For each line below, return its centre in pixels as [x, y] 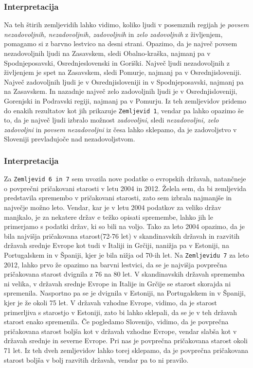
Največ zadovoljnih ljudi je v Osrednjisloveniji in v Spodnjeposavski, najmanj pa [124, 81]
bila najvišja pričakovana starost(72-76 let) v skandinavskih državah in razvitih [122, 236]
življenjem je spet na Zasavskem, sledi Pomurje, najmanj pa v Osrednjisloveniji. [123, 72]
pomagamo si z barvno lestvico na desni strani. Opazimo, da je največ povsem [121, 44]
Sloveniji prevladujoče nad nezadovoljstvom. [70, 139]
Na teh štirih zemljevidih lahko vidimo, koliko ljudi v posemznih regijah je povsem [126, 25]
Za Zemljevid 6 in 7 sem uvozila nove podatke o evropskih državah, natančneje [125, 179]
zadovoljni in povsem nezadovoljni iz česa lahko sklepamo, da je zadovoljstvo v [120, 129]
